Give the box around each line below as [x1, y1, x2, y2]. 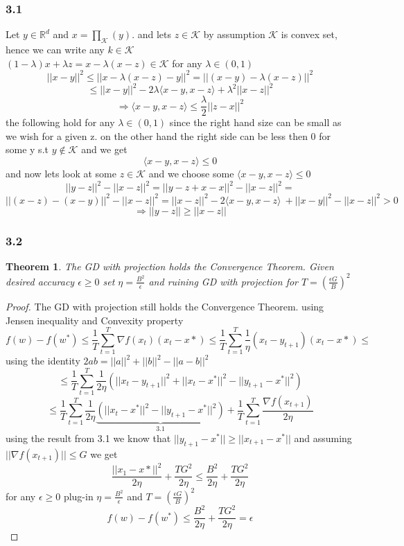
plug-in [63, 488, 94, 503]
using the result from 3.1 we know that [6, 430, 171, 445]
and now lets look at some [6, 166, 116, 181]
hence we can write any [6, 42, 105, 57]
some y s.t [6, 142, 49, 157]
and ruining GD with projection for [148, 274, 298, 288]
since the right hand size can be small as [169, 115, 342, 130]
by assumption [203, 27, 265, 42]
